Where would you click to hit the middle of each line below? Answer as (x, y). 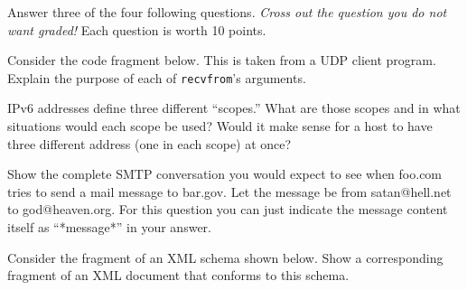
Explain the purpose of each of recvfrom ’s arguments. (157, 77)
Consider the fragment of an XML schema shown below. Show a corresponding (225, 257)
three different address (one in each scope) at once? (149, 143)
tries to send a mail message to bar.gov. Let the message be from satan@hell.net (229, 191)
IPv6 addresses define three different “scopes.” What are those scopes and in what (234, 108)
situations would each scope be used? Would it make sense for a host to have (220, 126)
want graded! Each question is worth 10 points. (137, 29)
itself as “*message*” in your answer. (109, 227)
